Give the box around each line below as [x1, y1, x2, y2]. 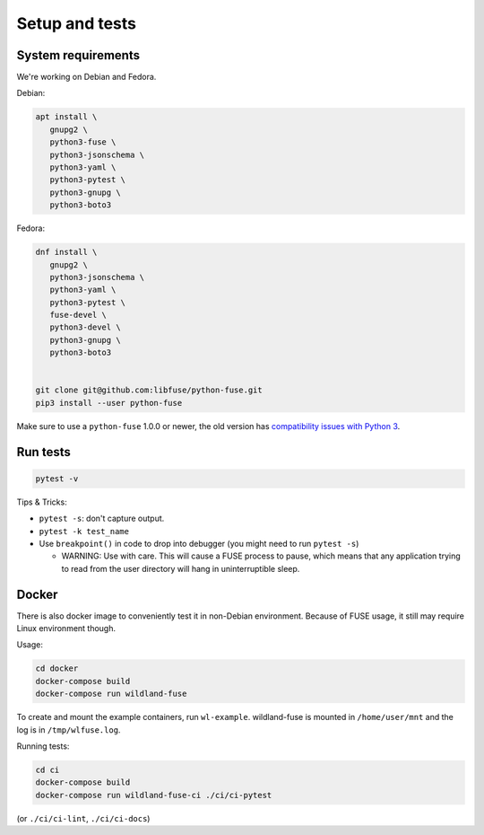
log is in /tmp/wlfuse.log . [16, 724, 121, 735]
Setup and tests [16, 13, 137, 33]
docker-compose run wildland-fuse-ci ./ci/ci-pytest [35, 790, 272, 800]
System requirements [16, 48, 141, 63]
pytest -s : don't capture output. [39, 513, 165, 524]
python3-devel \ [49, 322, 121, 332]
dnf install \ [35, 247, 98, 258]
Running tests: [16, 741, 70, 751]
